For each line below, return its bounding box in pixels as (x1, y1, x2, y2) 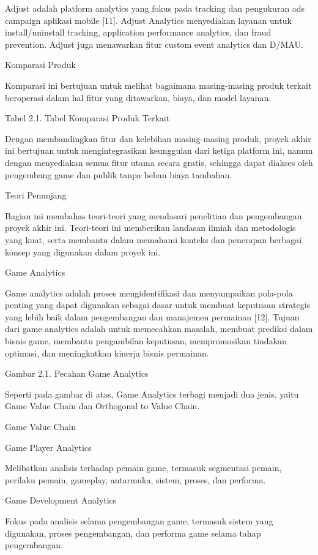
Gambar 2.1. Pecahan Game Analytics (5, 367, 149, 380)
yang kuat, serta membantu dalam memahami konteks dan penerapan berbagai (5, 233, 302, 246)
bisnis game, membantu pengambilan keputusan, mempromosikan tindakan (5, 334, 287, 347)
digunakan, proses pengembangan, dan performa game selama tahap (5, 526, 261, 539)
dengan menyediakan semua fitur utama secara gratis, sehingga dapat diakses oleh (5, 156, 313, 168)
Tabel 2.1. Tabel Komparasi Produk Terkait (5, 111, 170, 124)
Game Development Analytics (5, 494, 117, 507)
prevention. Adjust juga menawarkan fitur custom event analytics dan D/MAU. (5, 37, 303, 50)
